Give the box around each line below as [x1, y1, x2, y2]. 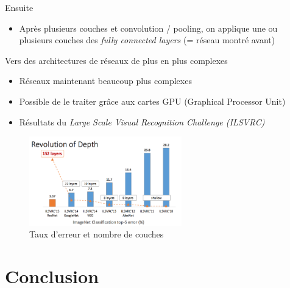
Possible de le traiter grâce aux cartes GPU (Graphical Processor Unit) [19, 94, 286, 107]
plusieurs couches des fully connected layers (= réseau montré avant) [19, 33, 275, 46]
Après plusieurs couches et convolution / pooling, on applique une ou [19, 21, 278, 34]
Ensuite [5, 1, 34, 13]
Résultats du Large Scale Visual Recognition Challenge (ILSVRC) [19, 115, 265, 128]
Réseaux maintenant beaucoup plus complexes [19, 74, 192, 87]
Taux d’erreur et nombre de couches [29, 228, 164, 241]
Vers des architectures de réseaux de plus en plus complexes [5, 54, 228, 66]
